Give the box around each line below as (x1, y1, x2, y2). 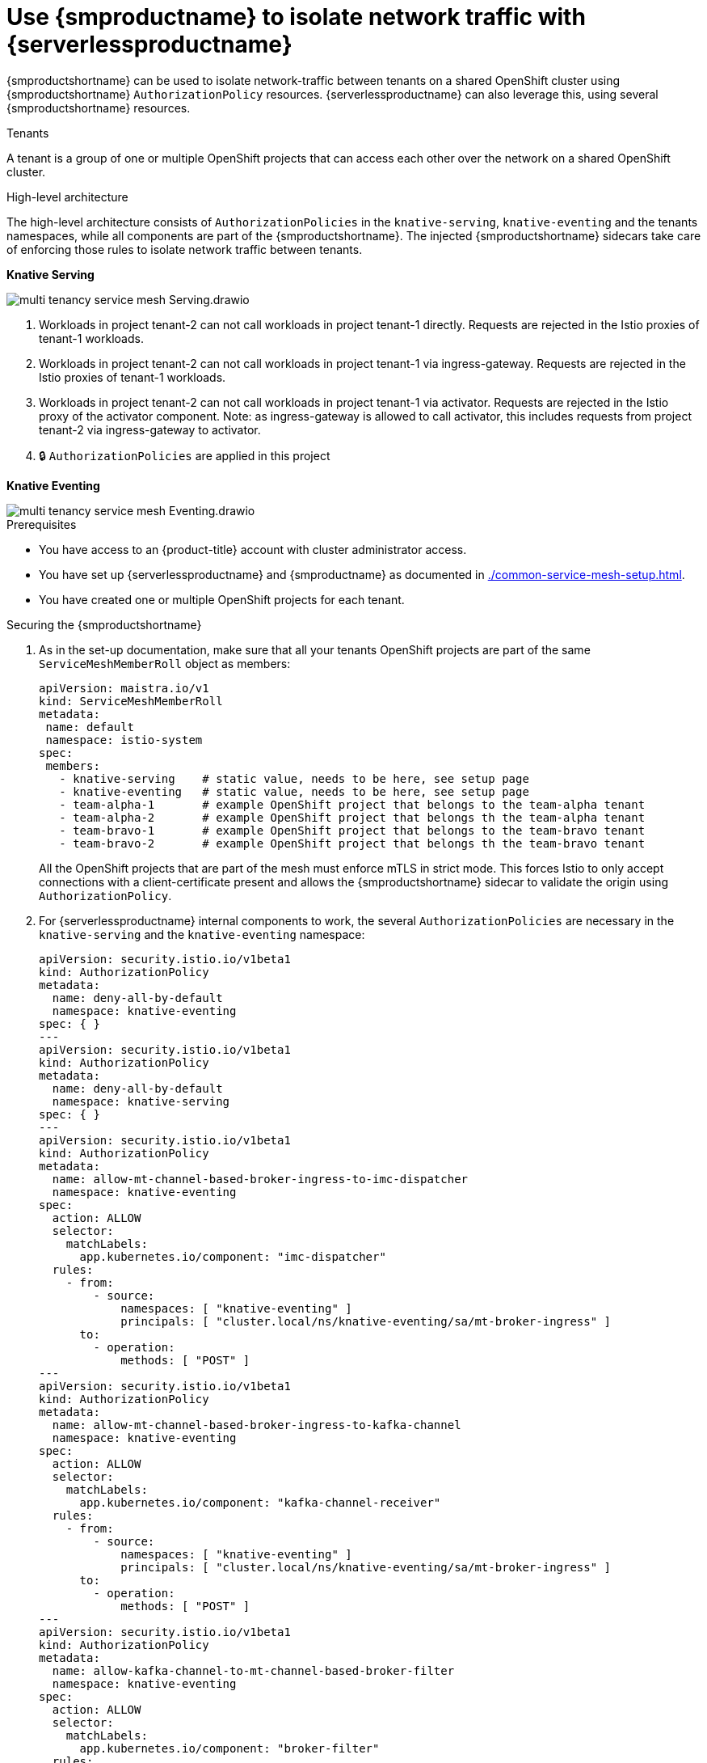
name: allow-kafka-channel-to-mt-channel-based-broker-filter (52, 1664, 455, 1677)
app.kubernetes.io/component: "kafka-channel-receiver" (79, 1495, 441, 1509)
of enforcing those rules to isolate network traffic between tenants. (6, 242, 363, 256)
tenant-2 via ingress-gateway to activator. (39, 422, 261, 437)
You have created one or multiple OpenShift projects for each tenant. (39, 592, 405, 607)
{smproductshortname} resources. (6, 100, 191, 115)
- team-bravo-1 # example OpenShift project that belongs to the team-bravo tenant (59, 823, 646, 837)
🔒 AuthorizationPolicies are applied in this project (39, 448, 330, 463)
